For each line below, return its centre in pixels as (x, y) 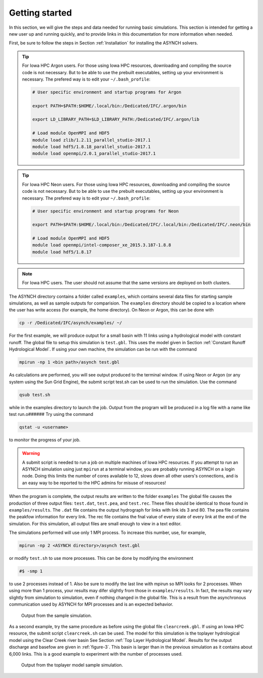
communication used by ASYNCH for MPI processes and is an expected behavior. (91, 604)
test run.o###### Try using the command (51, 414)
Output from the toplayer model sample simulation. (72, 665)
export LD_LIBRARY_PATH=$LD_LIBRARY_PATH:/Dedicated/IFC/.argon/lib (116, 119)
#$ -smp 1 (31, 571)
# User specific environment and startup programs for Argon (107, 92)
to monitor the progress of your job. (45, 440)
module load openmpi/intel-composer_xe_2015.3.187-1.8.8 (102, 245)
